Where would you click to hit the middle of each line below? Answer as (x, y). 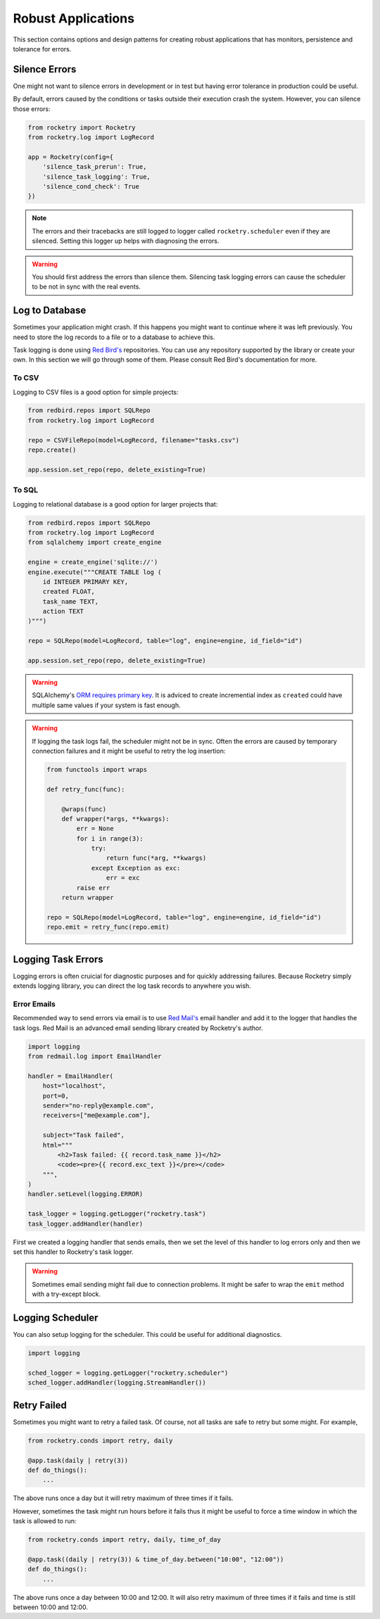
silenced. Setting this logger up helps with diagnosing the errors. (126, 241)
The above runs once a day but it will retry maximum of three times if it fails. (123, 1498)
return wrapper (88, 898)
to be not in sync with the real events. (86, 287)
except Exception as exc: (136, 868)
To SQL (26, 490)
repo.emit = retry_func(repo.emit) (108, 927)
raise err (93, 888)
